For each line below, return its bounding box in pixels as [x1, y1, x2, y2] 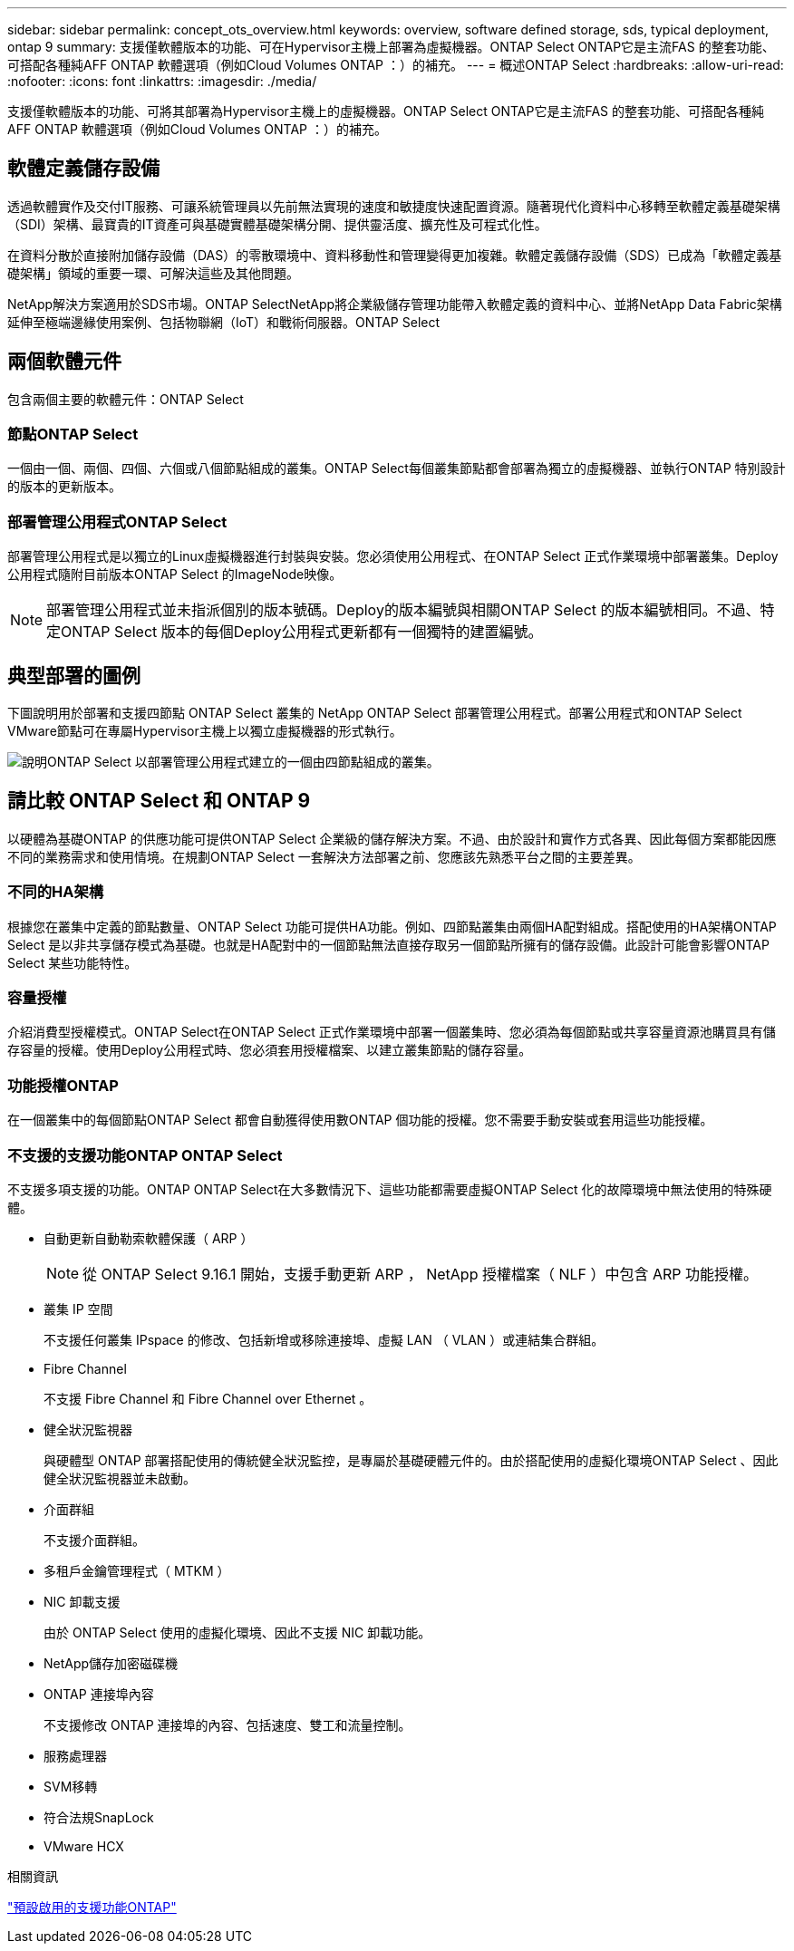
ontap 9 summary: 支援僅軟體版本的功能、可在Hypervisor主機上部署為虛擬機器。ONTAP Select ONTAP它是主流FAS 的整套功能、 [7, 39, 775, 54]
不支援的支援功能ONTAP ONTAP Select [7, 1145, 283, 1164]
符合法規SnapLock [44, 1809, 154, 1825]
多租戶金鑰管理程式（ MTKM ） [44, 1562, 230, 1579]
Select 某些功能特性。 [7, 954, 138, 971]
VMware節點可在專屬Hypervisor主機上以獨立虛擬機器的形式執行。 [7, 723, 402, 739]
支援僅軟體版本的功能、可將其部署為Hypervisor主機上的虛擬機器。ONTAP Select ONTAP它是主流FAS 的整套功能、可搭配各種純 [7, 103, 765, 119]
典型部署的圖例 [7, 663, 140, 687]
